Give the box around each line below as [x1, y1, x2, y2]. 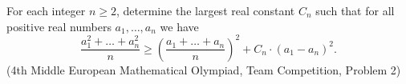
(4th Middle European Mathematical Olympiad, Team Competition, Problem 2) [6, 61, 401, 78]
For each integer [6, 2, 86, 18]
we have [160, 18, 199, 34]
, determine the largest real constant [116, 2, 295, 18]
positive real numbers [6, 18, 112, 34]
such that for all [315, 2, 395, 18]
